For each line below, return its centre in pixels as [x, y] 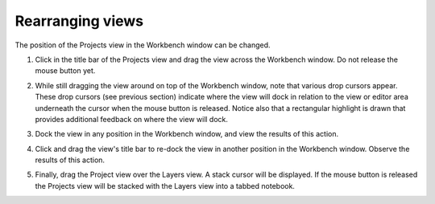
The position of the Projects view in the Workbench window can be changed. [143, 45]
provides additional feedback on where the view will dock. [132, 119]
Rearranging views [79, 21]
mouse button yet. [65, 71]
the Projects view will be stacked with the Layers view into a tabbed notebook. [165, 186]
